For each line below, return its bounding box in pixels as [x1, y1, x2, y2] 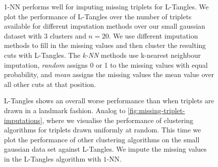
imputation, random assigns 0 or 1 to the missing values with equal [4, 59, 208, 70]
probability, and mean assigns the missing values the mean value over [4, 69, 214, 80]
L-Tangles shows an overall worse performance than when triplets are [4, 95, 214, 106]
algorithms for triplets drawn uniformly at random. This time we [4, 125, 201, 135]
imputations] [4, 115, 43, 125]
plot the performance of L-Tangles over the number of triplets [4, 11, 192, 21]
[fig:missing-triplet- [127, 105, 185, 115]
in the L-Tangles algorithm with [4, 153, 101, 164]
